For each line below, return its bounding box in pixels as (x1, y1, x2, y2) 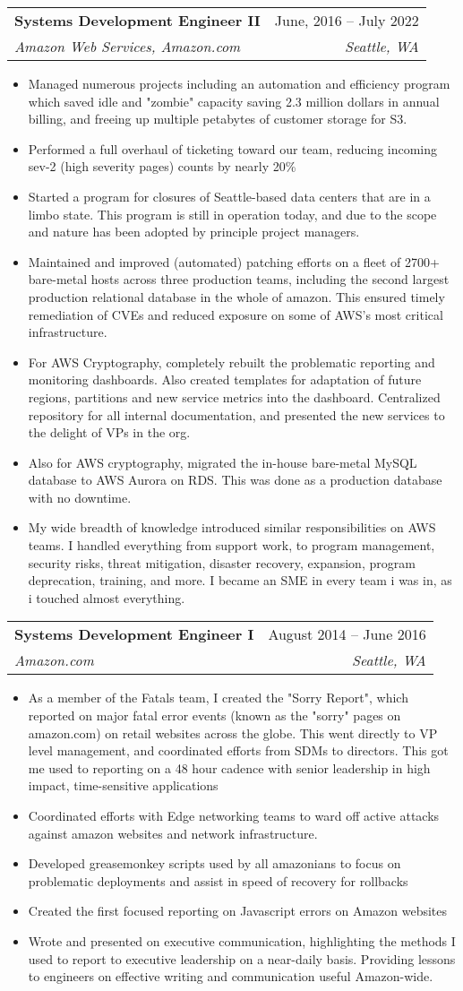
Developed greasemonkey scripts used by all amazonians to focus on (28, 854, 401, 873)
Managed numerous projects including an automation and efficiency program (28, 74, 450, 92)
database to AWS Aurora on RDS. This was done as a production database (28, 470, 442, 489)
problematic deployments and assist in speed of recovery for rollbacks (28, 871, 408, 890)
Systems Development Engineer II (14, 10, 261, 30)
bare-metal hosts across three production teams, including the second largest (28, 270, 450, 289)
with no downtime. (28, 487, 132, 506)
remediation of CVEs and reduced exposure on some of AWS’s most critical (28, 305, 443, 323)
